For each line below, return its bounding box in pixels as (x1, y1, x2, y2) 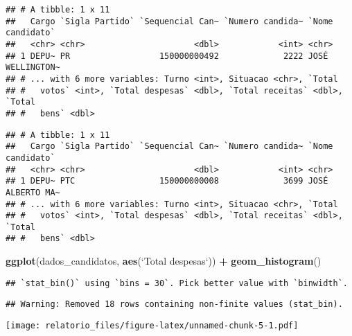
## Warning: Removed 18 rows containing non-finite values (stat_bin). (6, 299, 343, 310)
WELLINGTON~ (6, 62, 60, 73)
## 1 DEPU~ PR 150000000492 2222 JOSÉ (6, 51, 328, 61)
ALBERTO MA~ (6, 187, 60, 197)
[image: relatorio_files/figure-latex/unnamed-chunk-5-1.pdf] (6, 321, 299, 331)
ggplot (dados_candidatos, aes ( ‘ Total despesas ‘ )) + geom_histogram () (6, 254, 322, 268)
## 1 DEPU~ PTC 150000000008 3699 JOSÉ (6, 176, 328, 186)
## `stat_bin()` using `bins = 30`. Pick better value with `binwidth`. (6, 278, 348, 288)
